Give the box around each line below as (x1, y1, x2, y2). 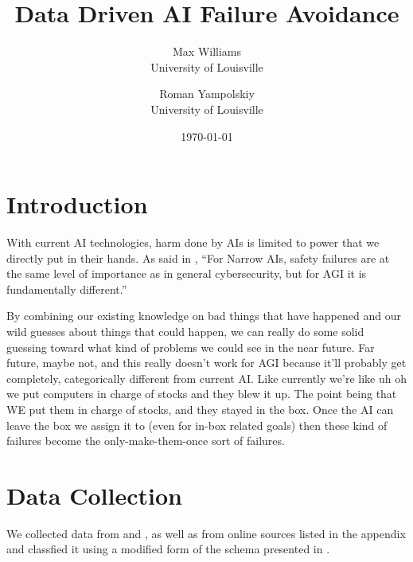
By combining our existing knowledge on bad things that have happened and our (6, 307, 401, 324)
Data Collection (6, 478, 182, 511)
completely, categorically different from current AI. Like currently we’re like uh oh (6, 369, 407, 386)
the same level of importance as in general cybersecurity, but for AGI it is (6, 265, 367, 282)
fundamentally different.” (6, 280, 127, 297)
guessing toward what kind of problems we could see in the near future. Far (6, 338, 375, 355)
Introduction (6, 188, 148, 221)
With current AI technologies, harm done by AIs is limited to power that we (6, 234, 380, 251)
